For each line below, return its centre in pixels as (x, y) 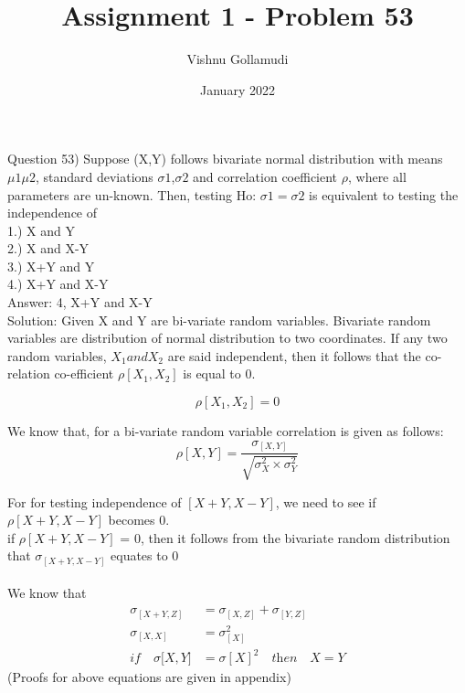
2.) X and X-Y (48, 248)
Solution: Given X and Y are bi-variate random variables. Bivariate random (219, 320)
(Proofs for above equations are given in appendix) (149, 677)
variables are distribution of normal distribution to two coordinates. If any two (227, 338)
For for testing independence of (95, 501)
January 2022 (238, 89)
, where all (377, 176)
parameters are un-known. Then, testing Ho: (132, 194)
